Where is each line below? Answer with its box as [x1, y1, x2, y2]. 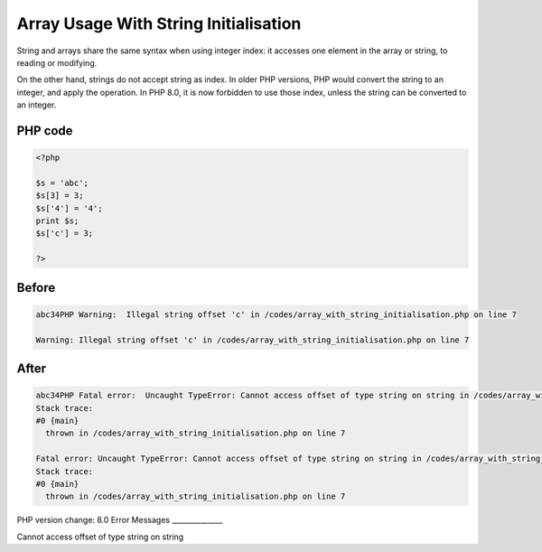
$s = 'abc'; [35, 177, 89, 188]
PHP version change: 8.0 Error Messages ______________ [16, 515, 223, 526]
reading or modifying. [16, 57, 98, 68]
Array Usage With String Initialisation [16, 14, 302, 33]
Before [16, 280, 56, 295]
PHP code [16, 123, 73, 138]
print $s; [35, 216, 79, 226]
